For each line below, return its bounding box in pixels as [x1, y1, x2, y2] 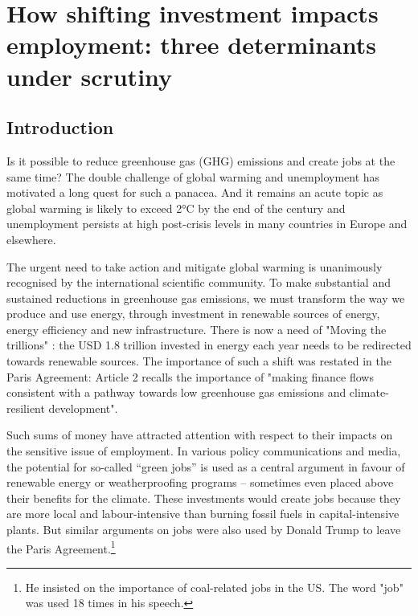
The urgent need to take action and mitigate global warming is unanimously [6, 258, 383, 275]
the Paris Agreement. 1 [6, 537, 116, 557]
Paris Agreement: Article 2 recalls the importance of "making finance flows [6, 368, 374, 385]
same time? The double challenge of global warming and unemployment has [6, 168, 380, 185]
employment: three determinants [6, 28, 376, 61]
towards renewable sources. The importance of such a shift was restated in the [6, 353, 392, 369]
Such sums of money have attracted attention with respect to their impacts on [6, 426, 393, 443]
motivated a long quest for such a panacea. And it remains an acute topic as [6, 184, 383, 201]
